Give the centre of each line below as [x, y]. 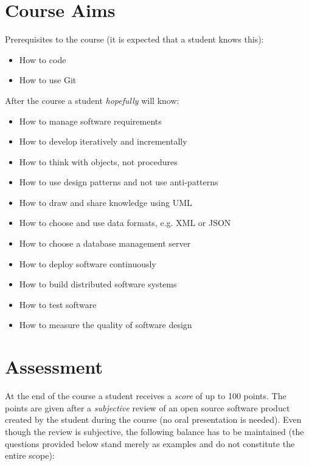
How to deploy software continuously [88, 263]
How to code [43, 59]
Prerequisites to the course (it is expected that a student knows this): [134, 39]
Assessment [54, 367]
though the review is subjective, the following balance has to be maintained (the [154, 431]
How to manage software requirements [90, 121]
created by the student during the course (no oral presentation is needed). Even [153, 420]
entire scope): [30, 455]
